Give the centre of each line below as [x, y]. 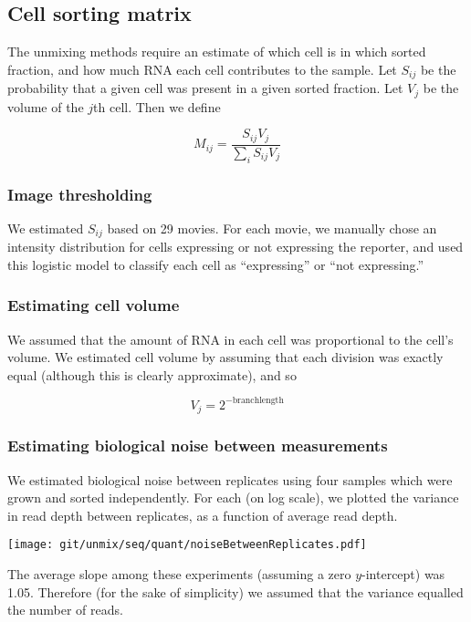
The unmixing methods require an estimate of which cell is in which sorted [217, 52]
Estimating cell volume [94, 305]
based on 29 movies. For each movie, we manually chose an [272, 228]
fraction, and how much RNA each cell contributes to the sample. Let [202, 69]
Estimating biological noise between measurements [198, 446]
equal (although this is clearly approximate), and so [152, 374]
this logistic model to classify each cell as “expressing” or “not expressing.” [216, 264]
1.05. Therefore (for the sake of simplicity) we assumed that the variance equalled [235, 591]
